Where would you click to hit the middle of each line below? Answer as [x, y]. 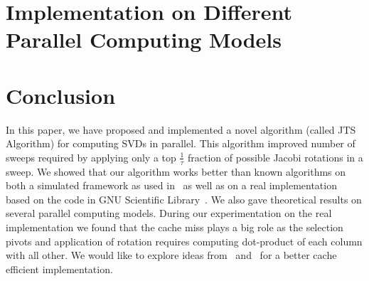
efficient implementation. [59, 269]
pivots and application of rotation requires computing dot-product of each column [184, 241]
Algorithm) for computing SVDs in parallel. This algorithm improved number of [181, 143]
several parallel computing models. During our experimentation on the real [169, 213]
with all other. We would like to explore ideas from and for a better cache [171, 255]
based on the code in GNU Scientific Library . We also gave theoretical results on [184, 199]
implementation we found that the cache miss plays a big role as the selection [175, 227]
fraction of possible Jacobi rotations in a [276, 157]
